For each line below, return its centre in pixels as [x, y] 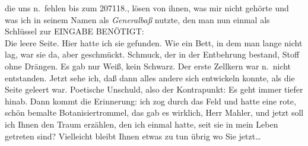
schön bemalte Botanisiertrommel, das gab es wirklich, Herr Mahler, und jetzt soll [154, 112]
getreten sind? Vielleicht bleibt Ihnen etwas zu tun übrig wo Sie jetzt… [133, 136]
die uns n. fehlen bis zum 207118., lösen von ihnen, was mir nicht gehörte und [147, 8]
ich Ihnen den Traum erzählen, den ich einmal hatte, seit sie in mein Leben [142, 124]
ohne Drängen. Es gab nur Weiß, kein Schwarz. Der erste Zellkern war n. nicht [148, 66]
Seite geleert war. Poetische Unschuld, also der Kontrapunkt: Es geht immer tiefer [154, 89]
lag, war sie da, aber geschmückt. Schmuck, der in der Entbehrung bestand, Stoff [152, 54]
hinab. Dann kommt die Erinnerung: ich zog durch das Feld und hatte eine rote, [150, 101]
